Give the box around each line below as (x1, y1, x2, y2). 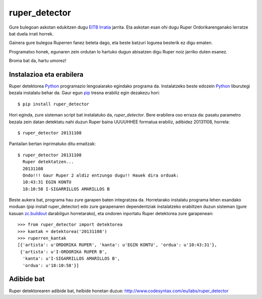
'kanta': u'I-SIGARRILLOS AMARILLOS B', (22, 256, 120, 262)
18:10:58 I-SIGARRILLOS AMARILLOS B (22, 186, 110, 192)
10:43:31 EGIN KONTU (22, 180, 72, 185)
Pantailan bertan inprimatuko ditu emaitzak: (9, 141, 96, 147)
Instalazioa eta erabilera (9, 70, 83, 79)
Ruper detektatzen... (22, 159, 74, 165)
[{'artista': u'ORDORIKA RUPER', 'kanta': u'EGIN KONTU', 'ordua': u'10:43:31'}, (17, 242, 217, 248)
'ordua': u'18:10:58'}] (22, 263, 80, 268)
